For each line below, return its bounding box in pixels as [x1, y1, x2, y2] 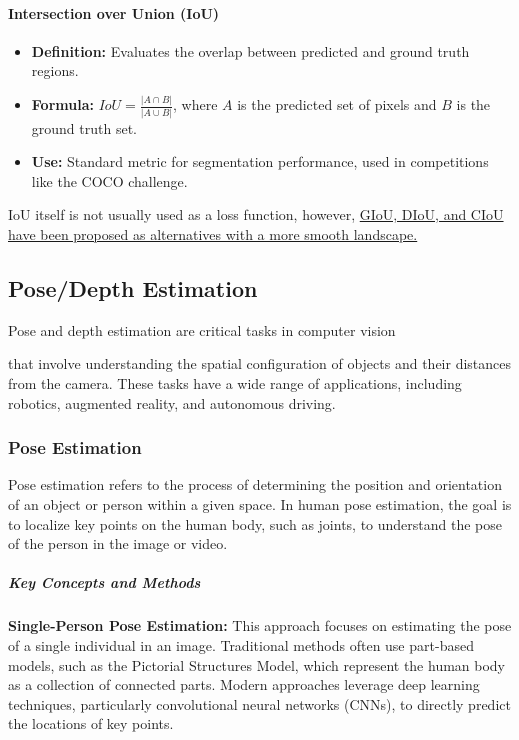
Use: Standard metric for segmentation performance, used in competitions [31, 151, 489, 172]
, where [173, 94, 218, 115]
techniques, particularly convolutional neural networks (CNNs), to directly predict [8, 693, 511, 714]
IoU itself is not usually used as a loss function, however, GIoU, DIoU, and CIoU [8, 204, 504, 225]
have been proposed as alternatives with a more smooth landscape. [8, 223, 418, 244]
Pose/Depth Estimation [8, 272, 258, 303]
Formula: [31, 94, 94, 115]
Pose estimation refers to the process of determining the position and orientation [8, 474, 502, 495]
